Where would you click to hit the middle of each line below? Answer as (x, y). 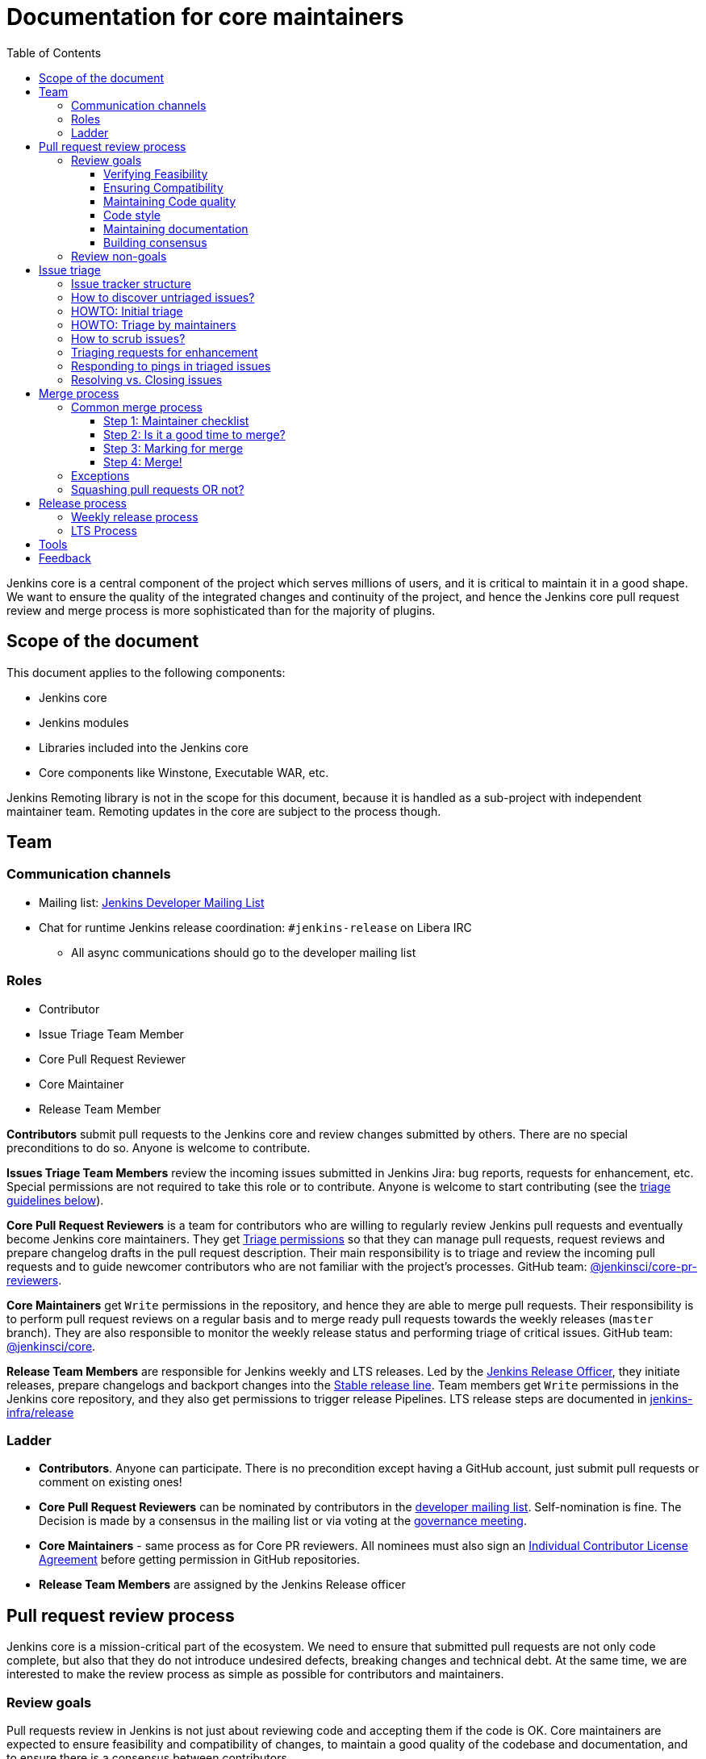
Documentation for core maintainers (205, 17)
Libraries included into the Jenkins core (144, 747)
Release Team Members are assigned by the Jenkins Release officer (222, 1585)
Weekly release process (135, 516)
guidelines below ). (55, 1200)
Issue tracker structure (131, 283)
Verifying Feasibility (156, 173)
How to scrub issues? (128, 338)
